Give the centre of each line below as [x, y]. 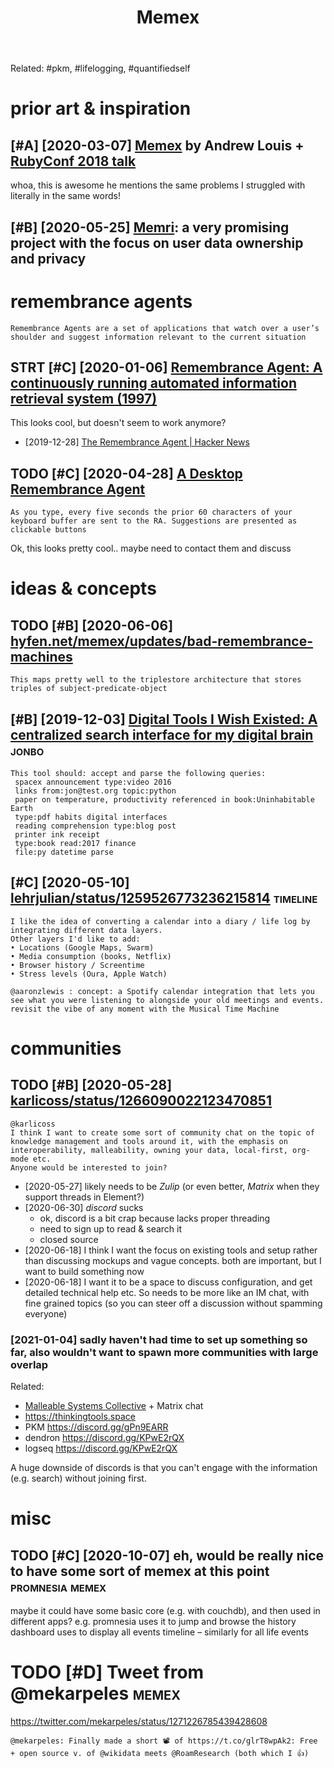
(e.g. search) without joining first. [78, 1478]
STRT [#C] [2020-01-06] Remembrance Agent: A [166, 367]
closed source [69, 1239]
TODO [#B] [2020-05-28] [91, 1085]
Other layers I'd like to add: [75, 939]
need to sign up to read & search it [111, 1228]
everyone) [46, 1313]
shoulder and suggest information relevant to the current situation [158, 337]
